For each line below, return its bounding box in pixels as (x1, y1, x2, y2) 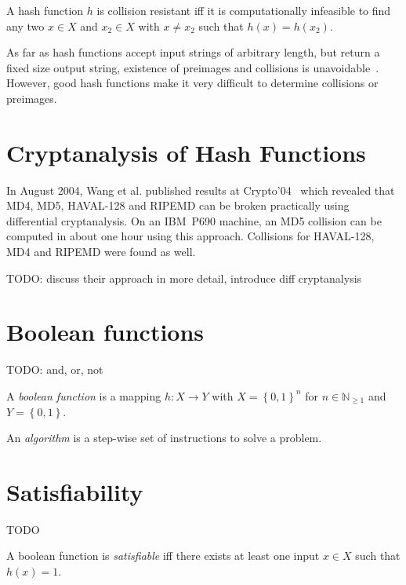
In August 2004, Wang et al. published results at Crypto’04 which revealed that (6, 181, 395, 198)
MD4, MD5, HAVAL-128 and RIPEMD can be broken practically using (6, 197, 350, 214)
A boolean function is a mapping (6, 387, 161, 404)
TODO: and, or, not (6, 361, 103, 378)
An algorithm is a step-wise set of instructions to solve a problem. (6, 430, 322, 446)
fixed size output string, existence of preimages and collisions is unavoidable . (6, 59, 379, 75)
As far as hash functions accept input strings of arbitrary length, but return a (6, 44, 380, 60)
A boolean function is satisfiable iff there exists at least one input (6, 547, 320, 564)
